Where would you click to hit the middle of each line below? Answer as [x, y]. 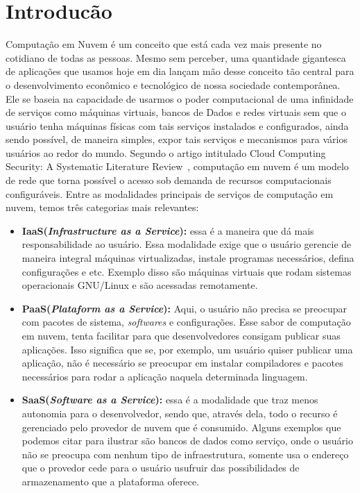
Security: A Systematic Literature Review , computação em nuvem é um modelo [177, 166]
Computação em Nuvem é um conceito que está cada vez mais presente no [164, 44]
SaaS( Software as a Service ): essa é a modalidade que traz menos [170, 400]
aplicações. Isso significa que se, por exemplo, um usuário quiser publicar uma [187, 349]
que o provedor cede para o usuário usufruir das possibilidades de [161, 468]
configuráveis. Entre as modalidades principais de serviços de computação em [170, 193]
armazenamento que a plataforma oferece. [111, 481]
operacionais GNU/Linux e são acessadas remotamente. [140, 285]
